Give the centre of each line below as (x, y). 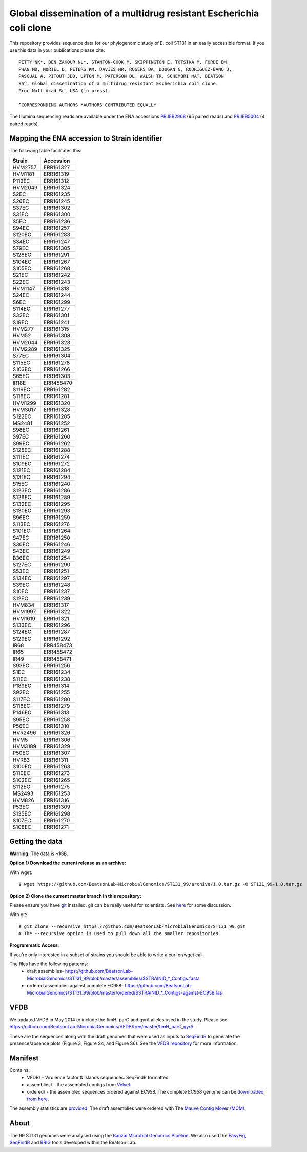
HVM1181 (23, 174)
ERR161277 (57, 309)
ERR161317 (56, 605)
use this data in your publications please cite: (57, 50)
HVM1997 (24, 611)
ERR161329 (57, 746)
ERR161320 (57, 403)
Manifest (24, 1058)
